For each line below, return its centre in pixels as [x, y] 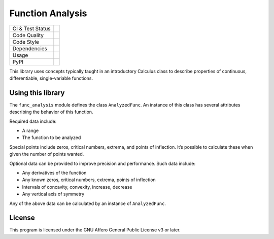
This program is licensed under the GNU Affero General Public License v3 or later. [95, 230]
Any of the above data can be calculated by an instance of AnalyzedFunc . [88, 203]
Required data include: [33, 121]
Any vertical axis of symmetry [53, 194]
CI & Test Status [31, 28]
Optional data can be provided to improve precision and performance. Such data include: [102, 163]
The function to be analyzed [52, 138]
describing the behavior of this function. [51, 112]
